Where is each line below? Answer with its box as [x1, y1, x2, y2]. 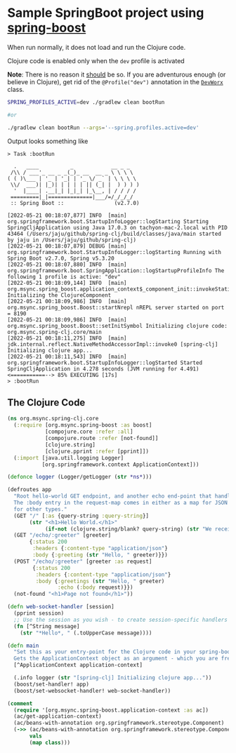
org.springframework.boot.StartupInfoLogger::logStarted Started [7, 359, 202, 366]
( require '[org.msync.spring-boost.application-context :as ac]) [13, 707, 209, 714]
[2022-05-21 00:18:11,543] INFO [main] [7, 353, 128, 360]
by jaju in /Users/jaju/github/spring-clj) [7, 236, 137, 244]
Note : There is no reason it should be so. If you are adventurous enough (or [7, 70, 226, 79]
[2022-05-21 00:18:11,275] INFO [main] [7, 335, 128, 342]
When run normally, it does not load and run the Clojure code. [7, 43, 186, 51]
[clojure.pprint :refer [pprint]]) [44, 448, 150, 455]
